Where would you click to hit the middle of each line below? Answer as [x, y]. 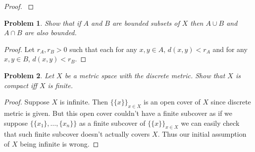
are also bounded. [51, 32]
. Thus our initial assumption [202, 134]
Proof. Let [19, 49]
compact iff [21, 85]
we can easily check [210, 123]
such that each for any [103, 49]
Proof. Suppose [27, 102]
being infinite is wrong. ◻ [59, 143]
